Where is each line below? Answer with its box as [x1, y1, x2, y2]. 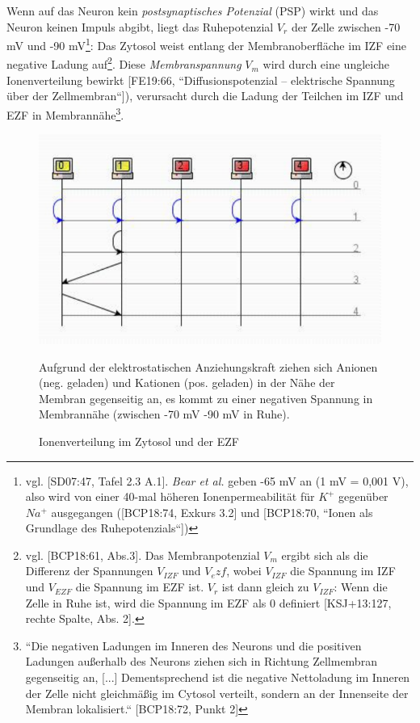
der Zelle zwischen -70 [291, 18, 401, 35]
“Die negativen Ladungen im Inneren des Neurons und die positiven [25, 637, 362, 654]
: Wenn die [334, 578, 388, 595]
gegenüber [338, 488, 388, 505]
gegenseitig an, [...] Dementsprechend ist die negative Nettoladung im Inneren [25, 669, 410, 686]
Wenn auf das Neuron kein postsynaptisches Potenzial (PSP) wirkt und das [6, 2, 379, 19]
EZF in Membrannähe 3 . [6, 103, 124, 123]
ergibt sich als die [281, 546, 368, 563]
